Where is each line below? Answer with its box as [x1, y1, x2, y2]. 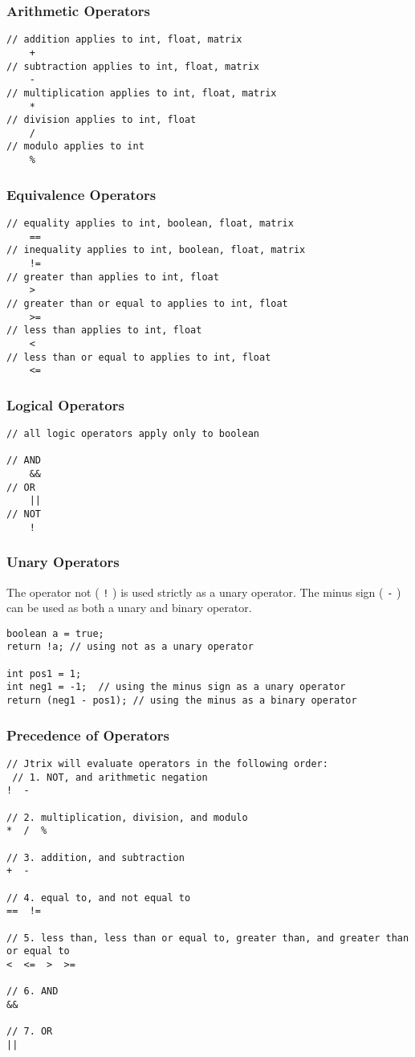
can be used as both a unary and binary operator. [6, 599, 252, 616]
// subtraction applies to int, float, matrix [6, 60, 259, 72]
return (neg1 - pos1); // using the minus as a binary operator [6, 695, 357, 707]
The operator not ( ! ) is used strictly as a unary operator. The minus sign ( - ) [6, 583, 401, 600]
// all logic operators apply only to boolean [6, 428, 259, 440]
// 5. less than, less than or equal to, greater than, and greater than [6, 932, 409, 944]
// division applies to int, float [6, 114, 197, 126]
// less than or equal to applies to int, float [6, 351, 271, 363]
